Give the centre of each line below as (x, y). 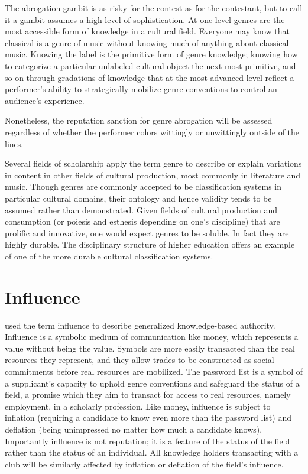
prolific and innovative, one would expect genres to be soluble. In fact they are (147, 233)
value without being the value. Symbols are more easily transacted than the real (150, 348)
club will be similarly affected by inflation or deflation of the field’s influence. (144, 464)
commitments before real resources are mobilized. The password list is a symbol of (154, 371)
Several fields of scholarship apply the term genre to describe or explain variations (153, 163)
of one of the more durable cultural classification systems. (109, 256)
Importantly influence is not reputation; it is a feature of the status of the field (147, 441)
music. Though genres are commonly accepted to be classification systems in (143, 186)
